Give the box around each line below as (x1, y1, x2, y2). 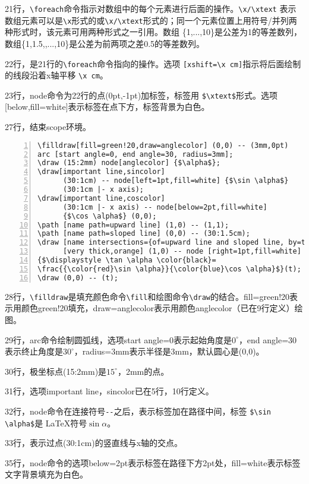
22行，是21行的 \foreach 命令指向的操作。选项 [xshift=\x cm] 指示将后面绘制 (5, 57, 301, 69)
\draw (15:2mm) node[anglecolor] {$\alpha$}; (37, 159, 220, 167)
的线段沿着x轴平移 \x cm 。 (5, 69, 108, 81)
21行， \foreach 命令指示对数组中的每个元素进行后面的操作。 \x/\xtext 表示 (5, 2, 297, 14)
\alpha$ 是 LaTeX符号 (5, 416, 87, 429)
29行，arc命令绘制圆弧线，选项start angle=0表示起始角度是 (5, 333, 232, 346)
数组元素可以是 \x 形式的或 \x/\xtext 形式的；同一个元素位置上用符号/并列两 (5, 14, 297, 26)
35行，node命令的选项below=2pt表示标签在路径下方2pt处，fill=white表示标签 (5, 456, 301, 469)
